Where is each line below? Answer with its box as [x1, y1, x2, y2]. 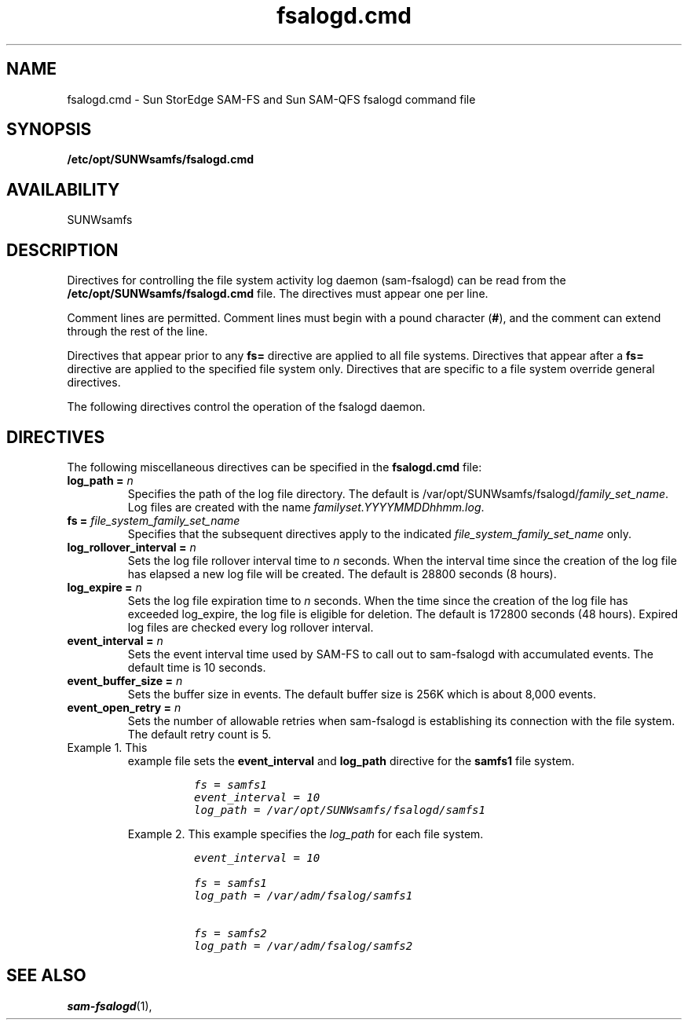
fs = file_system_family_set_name [67, 513, 240, 527]
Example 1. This [67, 740, 148, 754]
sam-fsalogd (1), [67, 999, 152, 1013]
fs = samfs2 [194, 926, 267, 940]
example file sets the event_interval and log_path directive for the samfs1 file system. [127, 753, 575, 768]
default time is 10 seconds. [127, 660, 266, 674]
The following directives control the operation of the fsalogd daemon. [67, 400, 426, 414]
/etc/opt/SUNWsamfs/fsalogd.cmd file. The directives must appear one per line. [67, 287, 489, 301]
